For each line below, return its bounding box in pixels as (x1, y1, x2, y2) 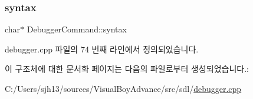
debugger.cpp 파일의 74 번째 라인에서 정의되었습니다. (5, 42, 199, 55)
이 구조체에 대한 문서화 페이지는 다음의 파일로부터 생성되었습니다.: (5, 62, 249, 75)
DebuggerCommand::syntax (27, 23, 127, 35)
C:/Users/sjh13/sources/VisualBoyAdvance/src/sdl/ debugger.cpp (5, 82, 242, 94)
